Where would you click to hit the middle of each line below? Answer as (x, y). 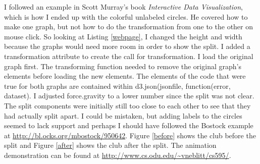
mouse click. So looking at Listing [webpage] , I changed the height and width (123, 36)
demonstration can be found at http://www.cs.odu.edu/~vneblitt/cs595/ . (118, 155)
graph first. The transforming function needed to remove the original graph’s (123, 66)
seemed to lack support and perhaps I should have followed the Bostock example (129, 125)
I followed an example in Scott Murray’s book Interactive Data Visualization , (123, 7)
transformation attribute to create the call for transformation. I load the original (129, 56)
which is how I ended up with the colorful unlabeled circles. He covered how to (126, 16)
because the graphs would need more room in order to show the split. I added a (127, 46)
